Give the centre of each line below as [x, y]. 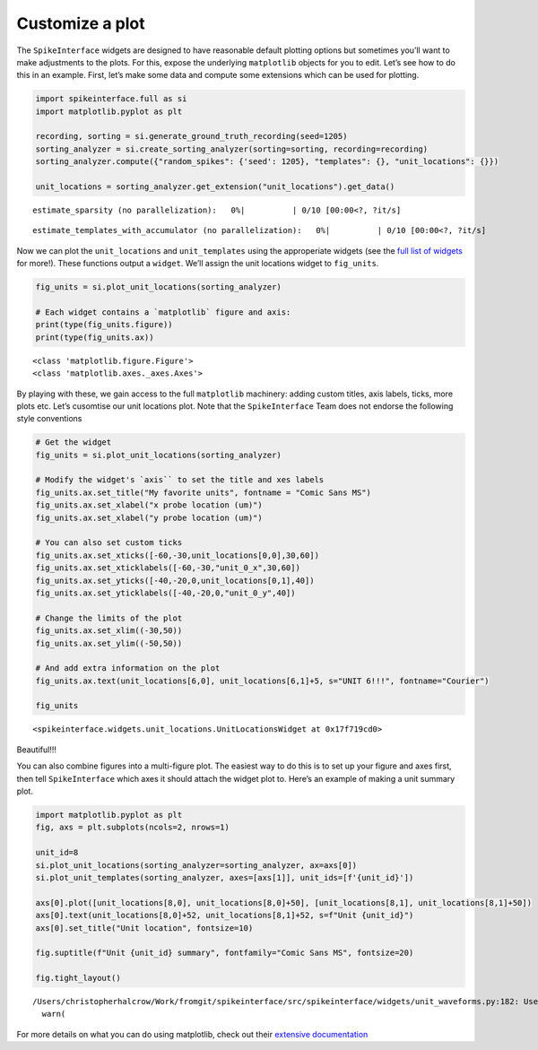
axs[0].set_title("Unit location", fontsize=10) [144, 928]
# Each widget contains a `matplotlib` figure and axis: [163, 312]
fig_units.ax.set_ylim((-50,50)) [109, 643]
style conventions [49, 419]
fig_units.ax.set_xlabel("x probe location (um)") [149, 505]
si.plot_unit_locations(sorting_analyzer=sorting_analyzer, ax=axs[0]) [196, 865]
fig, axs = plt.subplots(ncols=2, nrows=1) [133, 828]
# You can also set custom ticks [109, 543]
